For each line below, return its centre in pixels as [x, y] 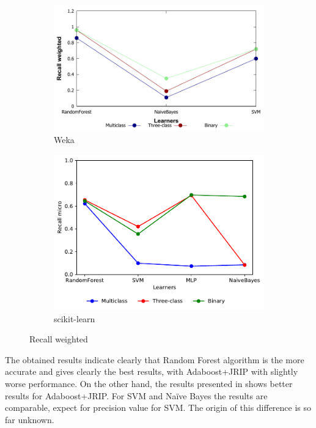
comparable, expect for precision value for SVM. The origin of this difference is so [158, 408]
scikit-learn [75, 318]
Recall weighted [59, 339]
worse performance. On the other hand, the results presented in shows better [149, 384]
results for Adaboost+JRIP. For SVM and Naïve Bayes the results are [136, 395]
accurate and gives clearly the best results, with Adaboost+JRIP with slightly [152, 371]
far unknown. [30, 419]
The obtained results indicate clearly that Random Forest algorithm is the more [155, 359]
